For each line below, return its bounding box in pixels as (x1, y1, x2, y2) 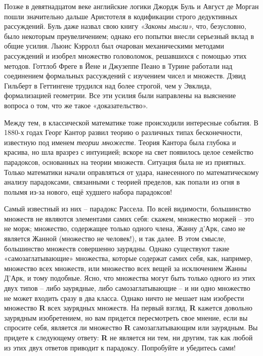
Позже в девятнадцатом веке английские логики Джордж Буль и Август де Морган (4, 1, 259, 11)
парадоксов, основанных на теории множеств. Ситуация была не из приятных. (4, 156, 246, 167)
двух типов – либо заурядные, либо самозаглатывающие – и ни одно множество (4, 283, 250, 293)
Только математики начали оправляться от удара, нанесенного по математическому (4, 166, 259, 177)
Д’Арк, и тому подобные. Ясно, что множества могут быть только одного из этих (4, 273, 255, 283)
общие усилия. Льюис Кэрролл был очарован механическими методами (4, 40, 224, 51)
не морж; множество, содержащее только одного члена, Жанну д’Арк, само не (4, 223, 245, 234)
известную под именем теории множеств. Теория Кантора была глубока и (4, 137, 236, 147)
